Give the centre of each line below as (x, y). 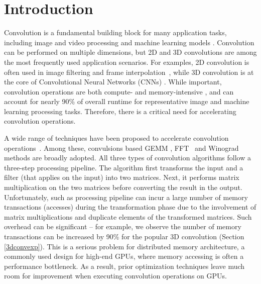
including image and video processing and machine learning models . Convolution (129, 42)
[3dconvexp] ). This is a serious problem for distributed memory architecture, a (124, 246)
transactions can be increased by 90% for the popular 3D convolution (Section (124, 236)
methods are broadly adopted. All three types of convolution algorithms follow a (127, 158)
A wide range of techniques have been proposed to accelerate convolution (116, 138)
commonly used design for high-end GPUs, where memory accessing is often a (124, 256)
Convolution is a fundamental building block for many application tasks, (115, 32)
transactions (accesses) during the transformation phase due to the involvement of (130, 207)
